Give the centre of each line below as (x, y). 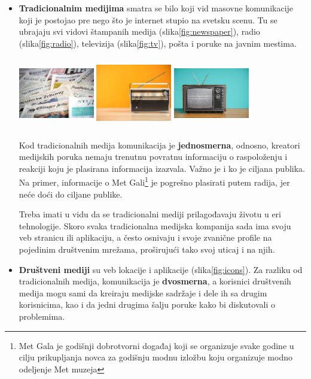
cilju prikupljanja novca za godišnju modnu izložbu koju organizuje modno (155, 357)
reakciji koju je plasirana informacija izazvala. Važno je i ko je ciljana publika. (162, 168)
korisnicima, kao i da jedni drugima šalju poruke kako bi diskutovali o (147, 304)
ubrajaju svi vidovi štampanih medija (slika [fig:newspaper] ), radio (139, 31)
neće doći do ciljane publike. (71, 194)
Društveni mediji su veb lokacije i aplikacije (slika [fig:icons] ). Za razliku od (161, 269)
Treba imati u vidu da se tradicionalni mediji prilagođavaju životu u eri (150, 214)
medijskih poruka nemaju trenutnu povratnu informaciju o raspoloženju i (153, 157)
